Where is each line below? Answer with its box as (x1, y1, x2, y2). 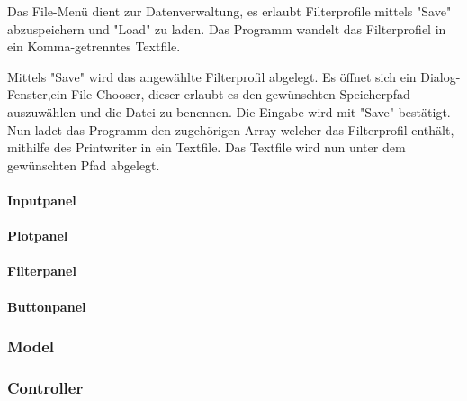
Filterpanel (7, 261, 76, 280)
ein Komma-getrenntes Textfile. (7, 37, 181, 56)
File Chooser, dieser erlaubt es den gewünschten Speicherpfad (71, 85, 410, 104)
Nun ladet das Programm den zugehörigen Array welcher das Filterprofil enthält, (7, 120, 454, 139)
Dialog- (420, 67, 461, 86)
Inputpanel (7, 190, 76, 209)
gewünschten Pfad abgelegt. (7, 155, 160, 174)
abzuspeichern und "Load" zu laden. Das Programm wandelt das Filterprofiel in (7, 19, 446, 38)
